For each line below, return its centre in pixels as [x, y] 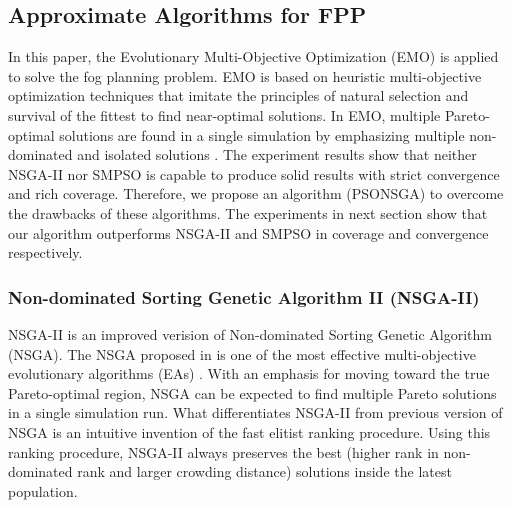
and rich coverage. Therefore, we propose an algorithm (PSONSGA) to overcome [256, 193]
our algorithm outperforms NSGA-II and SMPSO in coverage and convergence [248, 232]
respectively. [45, 252]
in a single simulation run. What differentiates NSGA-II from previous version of [255, 412]
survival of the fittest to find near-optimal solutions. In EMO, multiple [224, 114]
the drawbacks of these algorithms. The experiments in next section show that [248, 212]
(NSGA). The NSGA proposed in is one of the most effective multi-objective [242, 353]
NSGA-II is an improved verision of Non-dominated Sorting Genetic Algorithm [250, 333]
